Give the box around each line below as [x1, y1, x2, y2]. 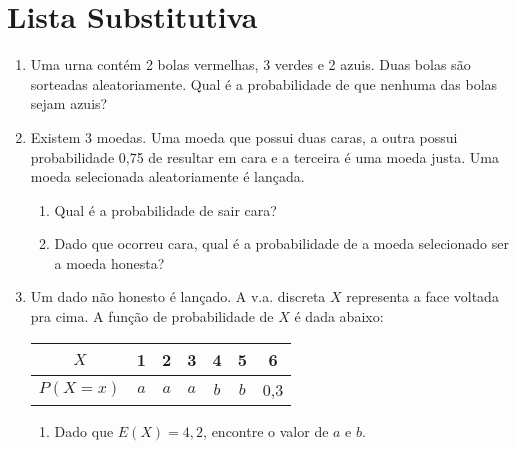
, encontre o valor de [203, 420, 329, 441]
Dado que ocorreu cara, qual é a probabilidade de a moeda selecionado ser [54, 233, 509, 254]
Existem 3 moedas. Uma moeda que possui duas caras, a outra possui [30, 126, 458, 147]
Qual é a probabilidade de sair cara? [54, 199, 277, 220]
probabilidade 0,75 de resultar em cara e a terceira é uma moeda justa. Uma [30, 146, 499, 167]
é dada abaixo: [294, 306, 384, 327]
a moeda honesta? [54, 252, 165, 273]
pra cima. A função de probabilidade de [30, 306, 274, 327]
